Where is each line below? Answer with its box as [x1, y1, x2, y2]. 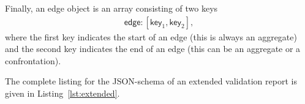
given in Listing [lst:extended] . [5, 87, 120, 99]
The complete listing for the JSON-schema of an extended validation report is [5, 75, 297, 87]
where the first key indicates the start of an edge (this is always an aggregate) [5, 30, 297, 43]
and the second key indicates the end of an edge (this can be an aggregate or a [5, 42, 301, 55]
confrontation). [5, 54, 61, 67]
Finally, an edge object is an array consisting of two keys [5, 2, 218, 14]
